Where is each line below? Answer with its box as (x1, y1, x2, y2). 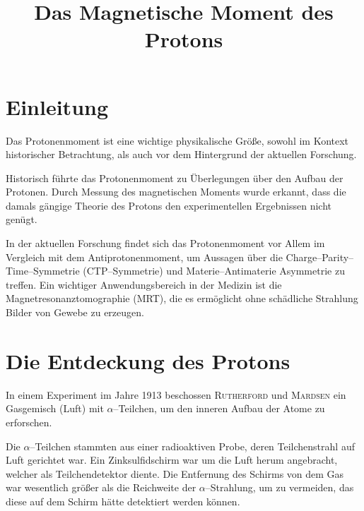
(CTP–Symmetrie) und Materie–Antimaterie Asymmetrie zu (83, 263, 345, 278)
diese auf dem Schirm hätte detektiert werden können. (6, 493, 240, 508)
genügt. (6, 212, 37, 227)
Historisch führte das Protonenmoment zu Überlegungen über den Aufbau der (6, 170, 344, 185)
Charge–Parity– (286, 249, 354, 264)
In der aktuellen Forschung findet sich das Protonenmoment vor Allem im (6, 236, 325, 251)
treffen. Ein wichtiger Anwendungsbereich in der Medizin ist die (6, 277, 282, 291)
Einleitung (6, 92, 109, 121)
